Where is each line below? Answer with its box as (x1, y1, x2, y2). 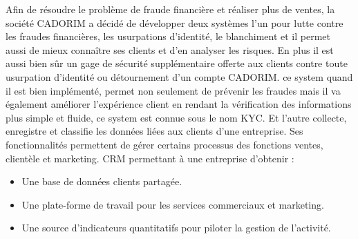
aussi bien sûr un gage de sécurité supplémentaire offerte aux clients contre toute (6, 56, 348, 70)
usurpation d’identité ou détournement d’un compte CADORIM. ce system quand (6, 69, 353, 84)
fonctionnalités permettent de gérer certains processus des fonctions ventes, (6, 137, 323, 151)
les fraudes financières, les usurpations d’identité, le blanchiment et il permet (6, 29, 331, 44)
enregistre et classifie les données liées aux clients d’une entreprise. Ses (6, 124, 303, 138)
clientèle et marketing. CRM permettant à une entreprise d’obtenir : (6, 151, 294, 165)
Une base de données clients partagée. (21, 174, 182, 189)
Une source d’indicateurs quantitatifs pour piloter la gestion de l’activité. (21, 220, 331, 235)
